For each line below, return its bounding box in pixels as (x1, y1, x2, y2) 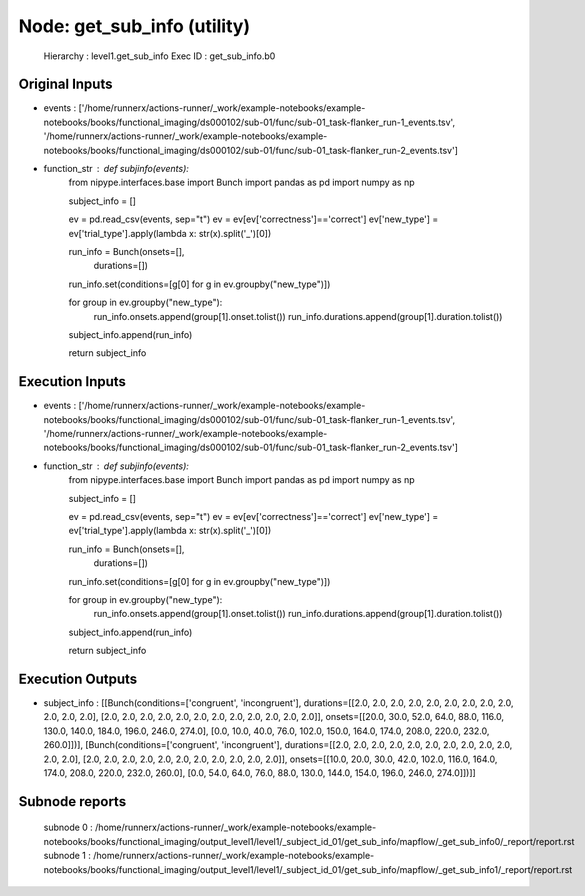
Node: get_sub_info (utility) (18, 15, 250, 37)
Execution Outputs (18, 670, 138, 687)
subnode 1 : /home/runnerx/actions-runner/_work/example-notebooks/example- (43, 850, 375, 862)
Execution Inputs (18, 373, 127, 390)
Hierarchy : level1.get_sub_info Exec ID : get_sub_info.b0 (43, 50, 276, 62)
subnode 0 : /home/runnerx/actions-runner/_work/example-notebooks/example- (43, 821, 377, 834)
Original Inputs (18, 76, 113, 93)
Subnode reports (18, 793, 127, 810)
